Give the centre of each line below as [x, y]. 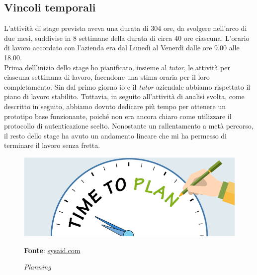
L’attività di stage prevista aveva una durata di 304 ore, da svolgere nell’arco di [126, 28]
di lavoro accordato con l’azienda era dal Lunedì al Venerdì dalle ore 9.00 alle [122, 48]
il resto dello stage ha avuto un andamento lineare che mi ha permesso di [115, 135]
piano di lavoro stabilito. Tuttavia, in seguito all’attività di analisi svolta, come [124, 96]
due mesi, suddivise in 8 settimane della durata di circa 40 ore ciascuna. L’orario [127, 38]
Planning [38, 267]
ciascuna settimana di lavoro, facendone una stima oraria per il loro [107, 77]
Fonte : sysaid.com [52, 250]
